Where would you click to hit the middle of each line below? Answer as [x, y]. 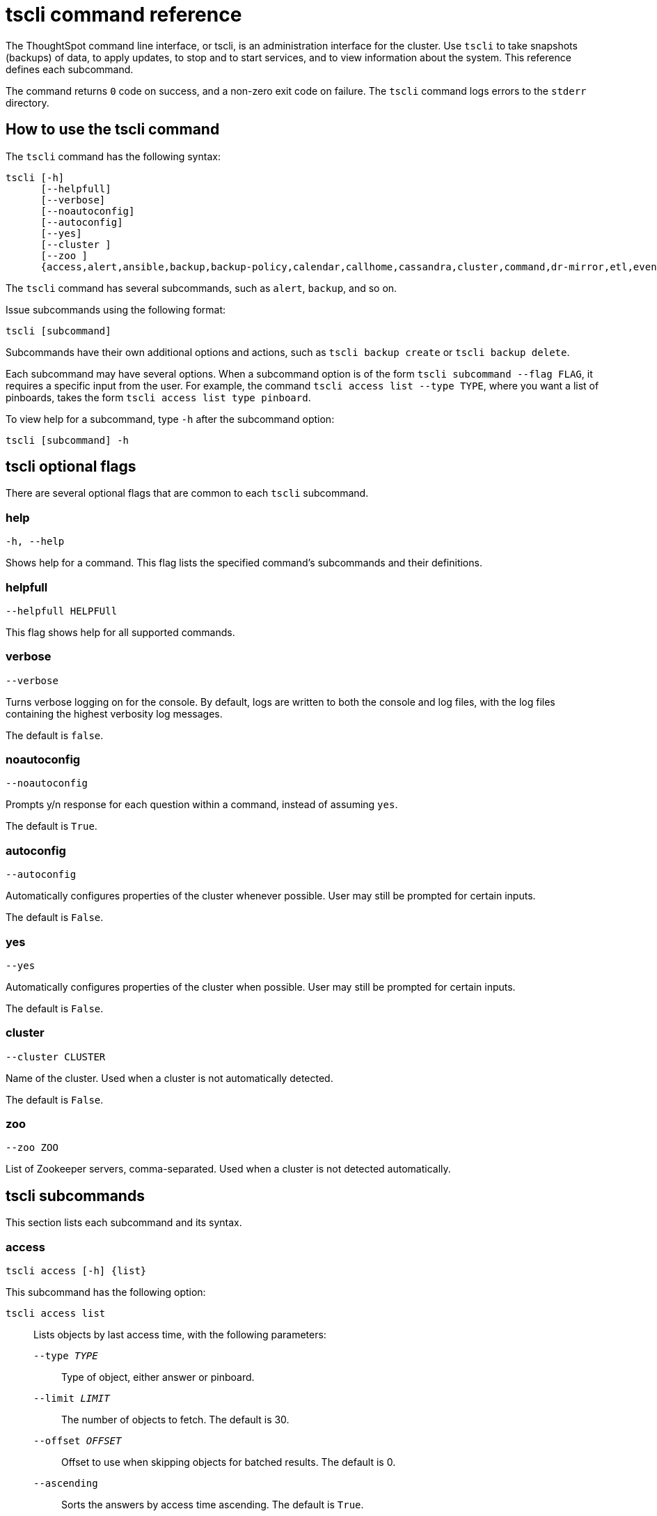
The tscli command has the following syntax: [113, 156]
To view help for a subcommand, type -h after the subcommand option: [170, 419]
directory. [27, 102]
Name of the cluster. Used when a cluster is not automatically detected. [169, 1078]
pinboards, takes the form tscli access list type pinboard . [158, 397]
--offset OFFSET [78, 1441]
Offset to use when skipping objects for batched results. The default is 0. [229, 1462]
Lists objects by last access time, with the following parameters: [180, 1335]
